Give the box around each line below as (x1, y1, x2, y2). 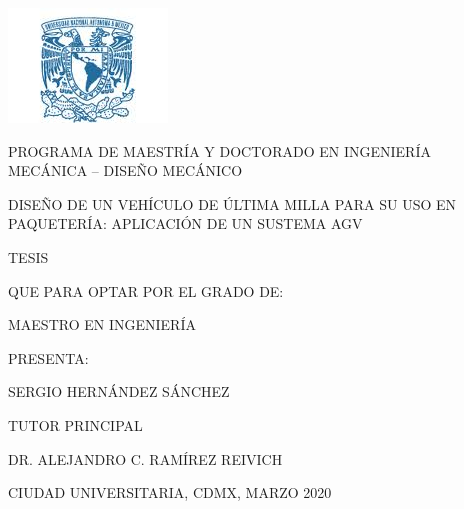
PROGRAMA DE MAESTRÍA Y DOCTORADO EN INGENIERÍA (8, 140, 431, 161)
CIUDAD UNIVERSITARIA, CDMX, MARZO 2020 (8, 482, 332, 503)
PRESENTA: (8, 347, 89, 368)
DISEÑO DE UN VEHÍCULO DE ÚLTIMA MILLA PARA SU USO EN (8, 193, 457, 214)
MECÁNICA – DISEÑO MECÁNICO (8, 160, 243, 181)
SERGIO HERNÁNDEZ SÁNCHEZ (8, 381, 230, 402)
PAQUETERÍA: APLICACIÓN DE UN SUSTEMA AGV (8, 213, 363, 234)
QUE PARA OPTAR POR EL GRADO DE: (8, 280, 284, 301)
